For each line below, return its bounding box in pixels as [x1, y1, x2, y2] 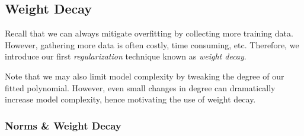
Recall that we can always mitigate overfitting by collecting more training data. [5, 27, 293, 39]
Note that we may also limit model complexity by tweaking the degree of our [5, 69, 284, 82]
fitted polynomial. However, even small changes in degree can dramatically [5, 81, 276, 94]
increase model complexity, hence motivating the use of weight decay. [5, 93, 256, 105]
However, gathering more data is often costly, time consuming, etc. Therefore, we [5, 38, 299, 51]
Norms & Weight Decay [5, 118, 121, 132]
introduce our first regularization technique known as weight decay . [5, 50, 247, 62]
